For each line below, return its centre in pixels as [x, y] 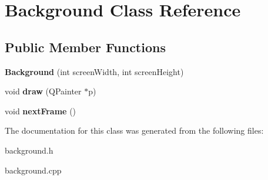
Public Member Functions [85, 47]
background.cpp [33, 170]
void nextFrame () [41, 111]
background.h [29, 150]
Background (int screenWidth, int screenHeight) [94, 71]
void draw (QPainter [43, 91]
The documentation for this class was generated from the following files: [134, 130]
